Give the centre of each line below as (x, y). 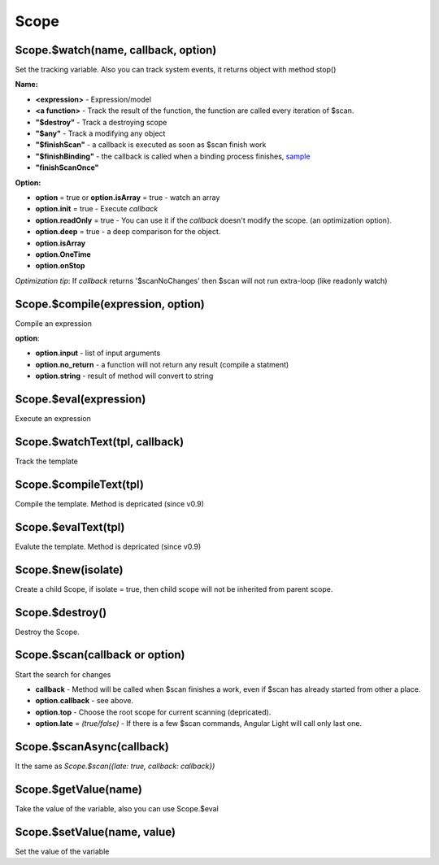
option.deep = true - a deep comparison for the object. (128, 232)
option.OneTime (63, 254)
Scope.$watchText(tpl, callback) (100, 442)
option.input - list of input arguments (98, 353)
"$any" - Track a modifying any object (100, 133)
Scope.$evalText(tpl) (70, 527)
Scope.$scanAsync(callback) (92, 747)
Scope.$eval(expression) (80, 399)
